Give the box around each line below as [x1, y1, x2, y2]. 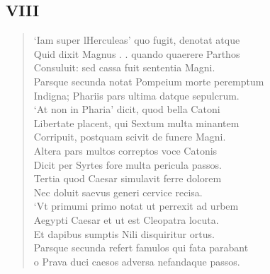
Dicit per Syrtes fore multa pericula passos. [33, 157, 222, 172]
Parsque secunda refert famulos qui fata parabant [33, 240, 249, 255]
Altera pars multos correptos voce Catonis [33, 143, 218, 157]
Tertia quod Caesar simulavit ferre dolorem [33, 171, 222, 186]
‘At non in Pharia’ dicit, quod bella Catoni [33, 102, 220, 117]
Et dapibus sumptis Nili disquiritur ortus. [33, 226, 215, 241]
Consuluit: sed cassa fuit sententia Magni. [33, 60, 215, 75]
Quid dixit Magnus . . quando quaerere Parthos [33, 46, 240, 61]
